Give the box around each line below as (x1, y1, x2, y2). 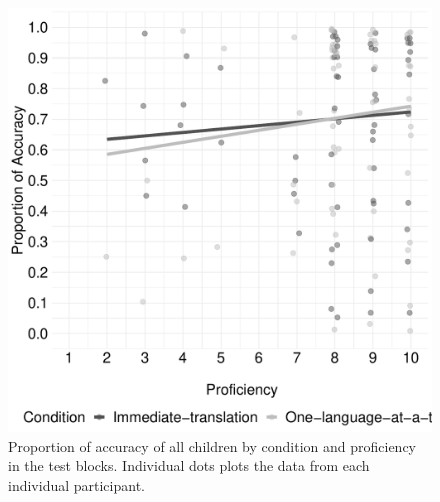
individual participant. (8, 474, 145, 495)
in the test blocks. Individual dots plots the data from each (8, 455, 370, 476)
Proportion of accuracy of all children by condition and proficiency (8, 435, 417, 456)
